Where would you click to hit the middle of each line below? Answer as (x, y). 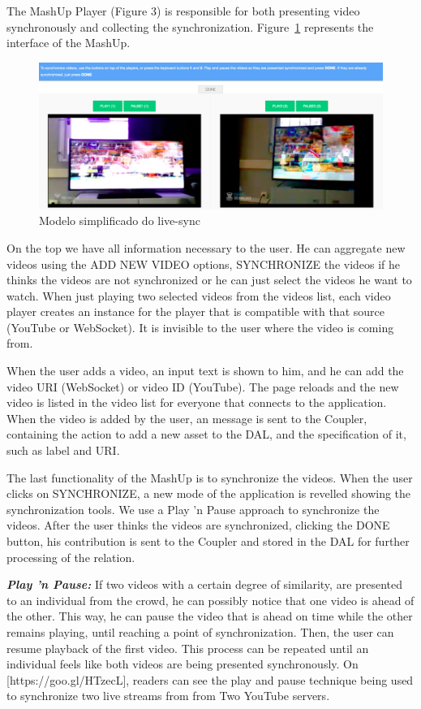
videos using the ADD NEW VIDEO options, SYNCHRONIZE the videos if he (204, 264)
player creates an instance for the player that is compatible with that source (195, 311)
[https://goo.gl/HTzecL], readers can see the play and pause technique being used (210, 679)
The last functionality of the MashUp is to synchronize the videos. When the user (210, 477)
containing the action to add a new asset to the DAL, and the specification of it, (206, 434)
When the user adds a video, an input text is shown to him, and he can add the (205, 371)
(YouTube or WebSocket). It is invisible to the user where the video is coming (200, 327)
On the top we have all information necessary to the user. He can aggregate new (206, 247)
